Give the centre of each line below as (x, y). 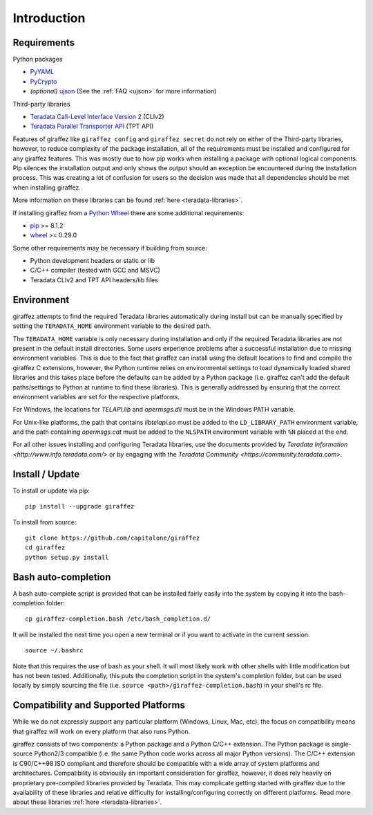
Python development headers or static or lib (93, 261)
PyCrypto (44, 81)
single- (342, 744)
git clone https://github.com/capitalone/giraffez (113, 538)
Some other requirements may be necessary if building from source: (110, 248)
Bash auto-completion (62, 577)
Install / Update (46, 474)
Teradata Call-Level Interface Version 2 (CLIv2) (97, 117)
